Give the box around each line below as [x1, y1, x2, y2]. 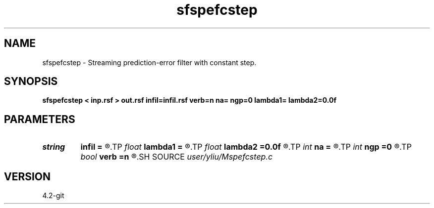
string [42, 142, 65, 152]
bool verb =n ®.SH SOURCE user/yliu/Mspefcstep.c [80, 152, 273, 162]
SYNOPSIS [4, 75, 58, 88]
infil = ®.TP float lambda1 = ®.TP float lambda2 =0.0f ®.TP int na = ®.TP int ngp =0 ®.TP [80, 142, 412, 152]
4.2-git [42, 191, 64, 200]
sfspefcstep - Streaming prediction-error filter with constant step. [42, 58, 257, 67]
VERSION [4, 170, 51, 183]
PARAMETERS [4, 113, 75, 125]
